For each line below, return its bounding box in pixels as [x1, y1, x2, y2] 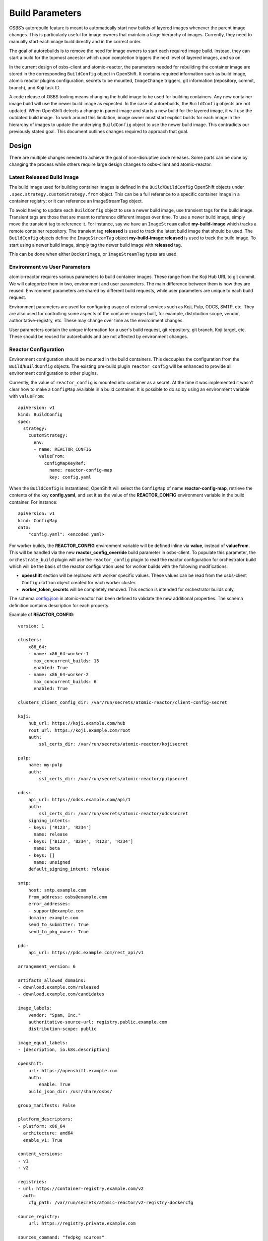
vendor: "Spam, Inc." [28, 1012, 81, 1018]
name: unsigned [33, 859, 70, 865]
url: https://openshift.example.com [28, 1068, 118, 1073]
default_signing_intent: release [28, 866, 110, 872]
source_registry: [18, 1214, 60, 1219]
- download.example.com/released [18, 984, 99, 990]
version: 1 [18, 623, 45, 629]
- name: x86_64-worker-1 [28, 651, 89, 657]
